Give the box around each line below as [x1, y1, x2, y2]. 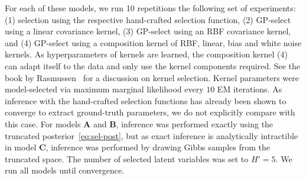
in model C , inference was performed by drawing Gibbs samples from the [5, 141, 270, 153]
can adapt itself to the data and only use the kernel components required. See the [5, 59, 301, 72]
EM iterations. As [217, 83, 282, 95]
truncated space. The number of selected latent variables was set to [5, 152, 249, 165]
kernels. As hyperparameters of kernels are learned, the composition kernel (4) [5, 48, 288, 60]
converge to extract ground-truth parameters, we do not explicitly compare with [5, 106, 295, 118]
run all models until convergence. [5, 164, 124, 176]
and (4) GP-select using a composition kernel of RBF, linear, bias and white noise [5, 36, 302, 49]
